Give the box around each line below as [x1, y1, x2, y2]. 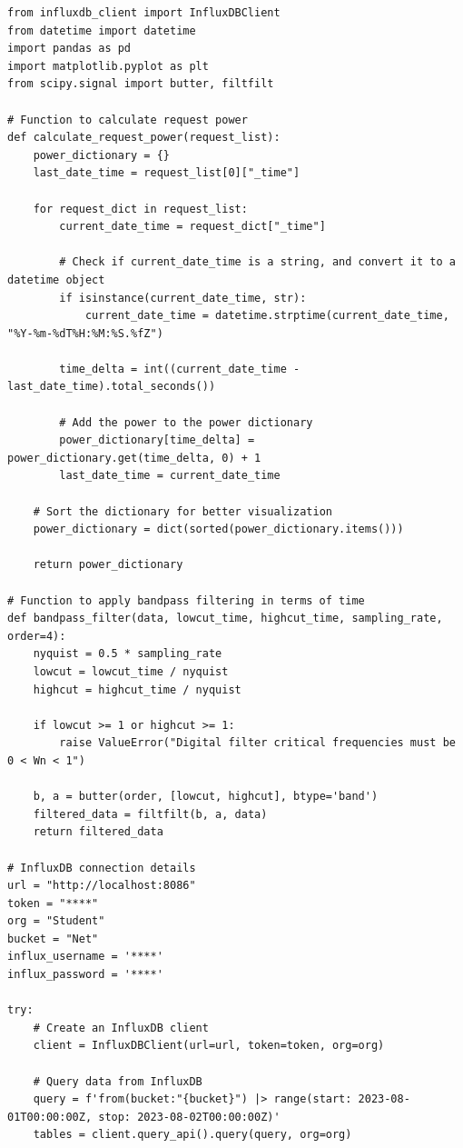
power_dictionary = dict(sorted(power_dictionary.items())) [33, 523, 404, 536]
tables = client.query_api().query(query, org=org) [33, 1128, 352, 1142]
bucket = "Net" [7, 932, 99, 945]
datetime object [7, 273, 105, 286]
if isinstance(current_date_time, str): [59, 291, 307, 304]
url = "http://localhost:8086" [7, 879, 196, 893]
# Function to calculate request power [7, 113, 248, 126]
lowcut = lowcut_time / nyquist [33, 664, 229, 678]
